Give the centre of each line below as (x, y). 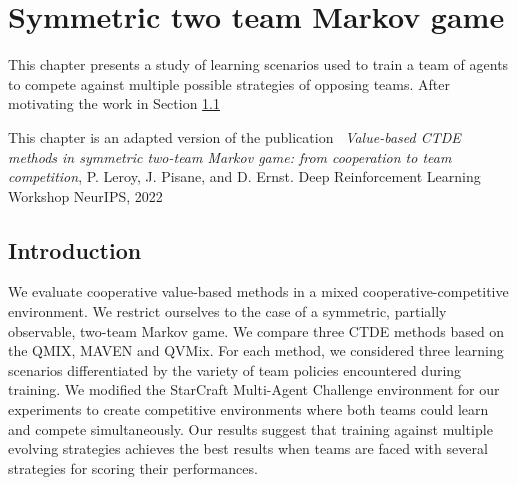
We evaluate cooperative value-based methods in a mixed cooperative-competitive (258, 291)
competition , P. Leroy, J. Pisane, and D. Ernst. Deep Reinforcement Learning (244, 176)
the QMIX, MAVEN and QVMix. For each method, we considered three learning (256, 350)
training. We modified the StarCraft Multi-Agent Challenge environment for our (254, 389)
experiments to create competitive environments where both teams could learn (248, 409)
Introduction (75, 249)
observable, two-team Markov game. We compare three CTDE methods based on (256, 330)
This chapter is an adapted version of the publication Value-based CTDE (234, 136)
